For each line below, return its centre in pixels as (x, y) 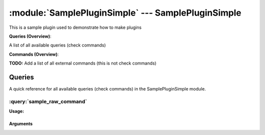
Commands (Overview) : (34, 54)
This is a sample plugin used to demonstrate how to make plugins (75, 27)
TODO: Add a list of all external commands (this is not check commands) (83, 63)
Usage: (17, 111)
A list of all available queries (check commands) (57, 45)
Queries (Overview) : (30, 36)
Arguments (21, 124)
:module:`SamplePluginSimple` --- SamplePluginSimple (125, 13)
